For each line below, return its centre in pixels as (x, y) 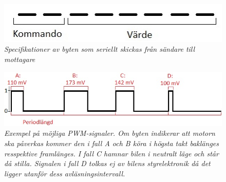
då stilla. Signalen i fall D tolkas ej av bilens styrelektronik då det (107, 163)
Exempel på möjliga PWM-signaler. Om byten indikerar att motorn (110, 133)
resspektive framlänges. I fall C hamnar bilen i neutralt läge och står (111, 153)
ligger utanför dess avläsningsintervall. (65, 173)
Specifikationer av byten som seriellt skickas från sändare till (100, 49)
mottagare (20, 59)
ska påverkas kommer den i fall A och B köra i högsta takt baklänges (111, 143)
